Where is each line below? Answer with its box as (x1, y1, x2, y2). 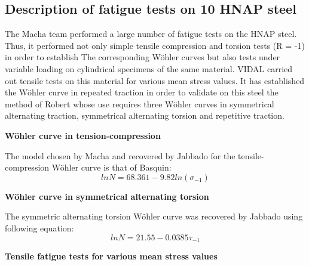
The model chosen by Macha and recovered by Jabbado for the (5, 149, 235, 162)
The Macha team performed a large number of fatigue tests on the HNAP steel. (5, 27, 297, 40)
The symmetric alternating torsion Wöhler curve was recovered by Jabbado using (5, 210, 303, 222)
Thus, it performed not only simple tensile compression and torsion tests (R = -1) (5, 39, 305, 51)
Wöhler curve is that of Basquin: (51, 161, 172, 174)
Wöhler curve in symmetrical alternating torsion (5, 190, 209, 202)
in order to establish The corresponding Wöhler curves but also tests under (5, 51, 280, 63)
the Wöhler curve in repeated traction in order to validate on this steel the (5, 86, 279, 98)
